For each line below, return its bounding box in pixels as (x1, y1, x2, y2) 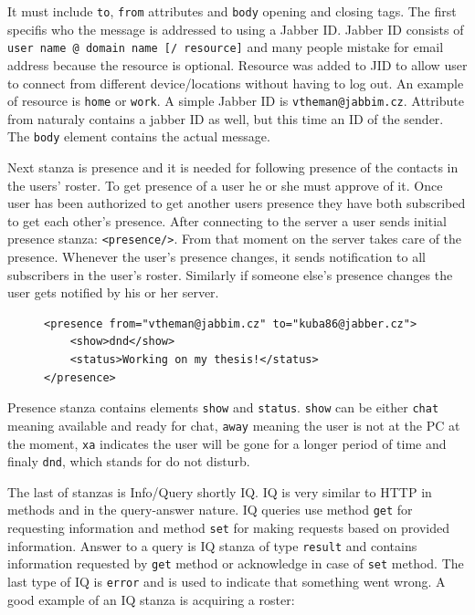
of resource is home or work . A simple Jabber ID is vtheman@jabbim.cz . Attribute (7, 91, 464, 110)
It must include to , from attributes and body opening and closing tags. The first (7, 2, 457, 20)
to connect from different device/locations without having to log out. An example (7, 73, 464, 92)
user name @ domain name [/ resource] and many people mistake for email (7, 37, 444, 57)
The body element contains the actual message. (7, 127, 270, 146)
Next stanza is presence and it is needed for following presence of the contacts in (7, 158, 459, 176)
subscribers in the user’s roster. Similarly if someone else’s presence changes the (7, 265, 453, 284)
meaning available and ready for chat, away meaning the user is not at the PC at (7, 415, 460, 434)
